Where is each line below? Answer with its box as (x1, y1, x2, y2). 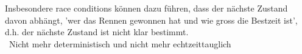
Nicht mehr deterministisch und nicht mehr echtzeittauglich (9, 37, 231, 50)
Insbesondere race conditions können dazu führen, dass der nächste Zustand (5, 2, 288, 14)
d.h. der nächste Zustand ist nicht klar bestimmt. (5, 25, 189, 38)
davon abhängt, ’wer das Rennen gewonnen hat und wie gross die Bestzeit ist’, (5, 13, 298, 26)
